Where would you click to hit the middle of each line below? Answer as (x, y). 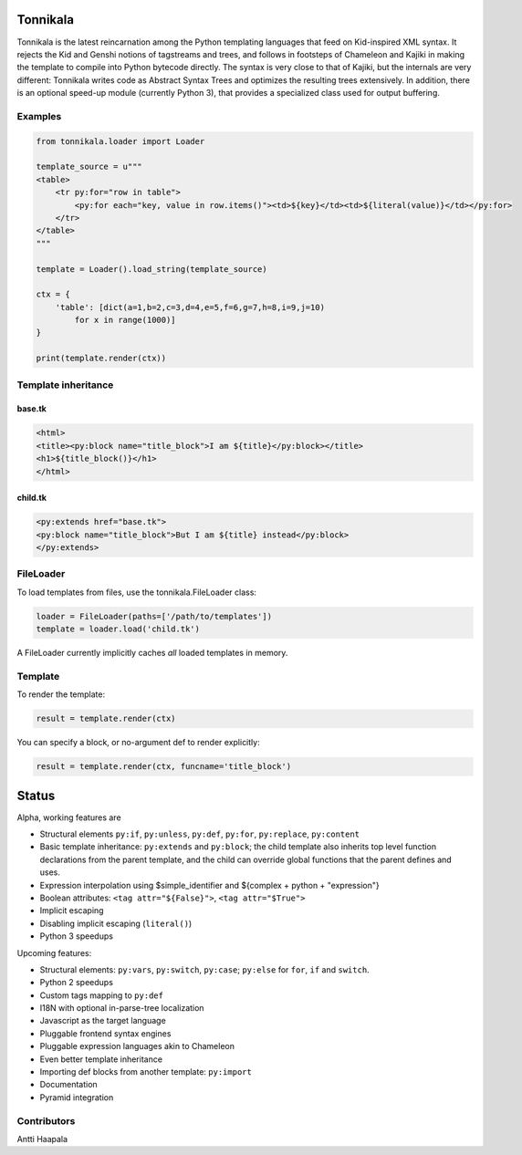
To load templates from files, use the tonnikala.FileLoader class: (137, 592)
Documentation (68, 1085)
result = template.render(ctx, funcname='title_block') (164, 767)
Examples (39, 116)
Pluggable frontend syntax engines (105, 1033)
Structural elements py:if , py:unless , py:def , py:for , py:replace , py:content (200, 834)
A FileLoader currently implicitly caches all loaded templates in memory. (152, 653)
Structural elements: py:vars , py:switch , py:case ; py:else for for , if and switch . (204, 969)
